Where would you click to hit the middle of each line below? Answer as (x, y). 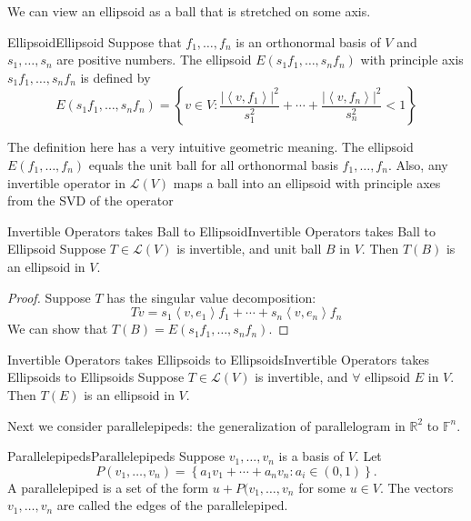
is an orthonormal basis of (308, 41)
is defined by (115, 77)
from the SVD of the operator (90, 200)
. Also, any (418, 164)
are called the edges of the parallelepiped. (172, 505)
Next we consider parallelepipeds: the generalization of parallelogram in (206, 425)
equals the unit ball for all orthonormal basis (213, 164)
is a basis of (311, 456)
